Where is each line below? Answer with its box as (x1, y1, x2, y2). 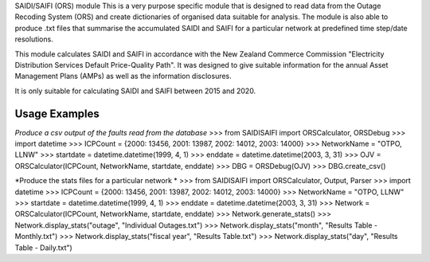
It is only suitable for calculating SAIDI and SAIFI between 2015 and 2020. (14, 86, 256, 96)
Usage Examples (14, 107, 100, 120)
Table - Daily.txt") (14, 243, 73, 252)
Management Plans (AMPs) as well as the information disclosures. (14, 72, 233, 81)
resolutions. (14, 34, 53, 44)
